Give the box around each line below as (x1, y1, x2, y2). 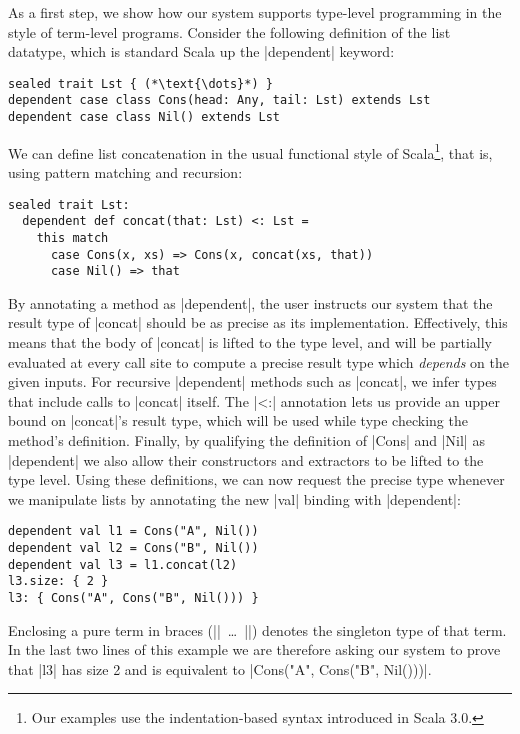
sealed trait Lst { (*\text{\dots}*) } (8, 76, 273, 91)
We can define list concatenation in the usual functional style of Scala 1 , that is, (8, 139, 493, 163)
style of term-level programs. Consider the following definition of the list (8, 21, 451, 42)
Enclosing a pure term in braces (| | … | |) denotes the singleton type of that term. (8, 619, 507, 640)
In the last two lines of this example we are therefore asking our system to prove (8, 639, 501, 660)
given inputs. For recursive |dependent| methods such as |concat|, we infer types (8, 371, 497, 392)
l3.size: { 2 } (8, 574, 109, 589)
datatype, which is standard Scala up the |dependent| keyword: (8, 41, 395, 62)
